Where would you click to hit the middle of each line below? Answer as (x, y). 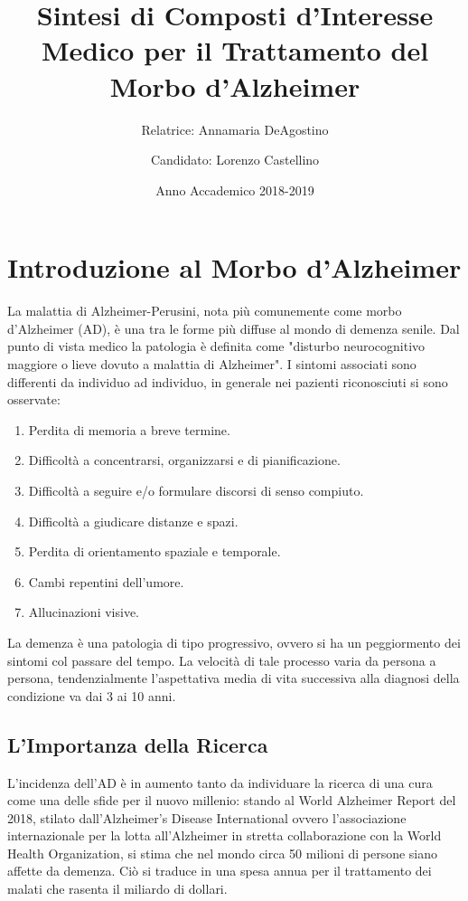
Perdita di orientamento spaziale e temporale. (154, 551)
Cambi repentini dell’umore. (106, 581)
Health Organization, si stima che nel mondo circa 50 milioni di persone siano (223, 853)
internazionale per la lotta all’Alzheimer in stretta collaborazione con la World (225, 835)
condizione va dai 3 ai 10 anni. (92, 695)
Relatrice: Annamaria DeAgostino (235, 129)
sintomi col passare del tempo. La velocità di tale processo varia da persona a (222, 660)
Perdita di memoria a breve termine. (129, 429)
